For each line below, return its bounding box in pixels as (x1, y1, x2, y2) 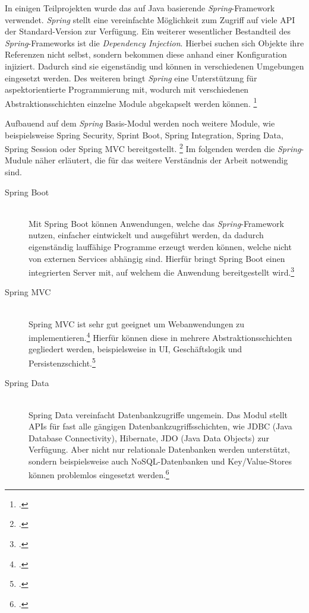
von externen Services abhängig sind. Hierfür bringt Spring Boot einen (29, 252, 285, 264)
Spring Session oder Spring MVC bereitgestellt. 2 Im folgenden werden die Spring (5, 141, 301, 154)
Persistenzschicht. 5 (29, 355, 96, 369)
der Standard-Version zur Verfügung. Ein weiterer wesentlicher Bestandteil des (5, 25, 291, 37)
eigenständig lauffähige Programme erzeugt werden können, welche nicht (29, 241, 292, 252)
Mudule (5, 154, 33, 166)
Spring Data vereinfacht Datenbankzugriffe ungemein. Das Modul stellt (29, 408, 288, 421)
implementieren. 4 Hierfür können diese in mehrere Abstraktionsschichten (29, 330, 292, 343)
